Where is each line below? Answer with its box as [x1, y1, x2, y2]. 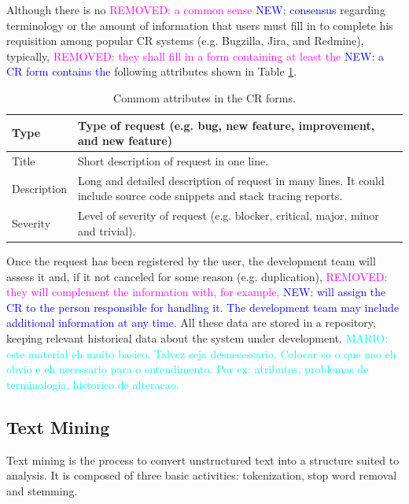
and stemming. [6, 482, 78, 498]
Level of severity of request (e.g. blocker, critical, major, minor [77, 207, 379, 224]
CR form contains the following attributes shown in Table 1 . [6, 63, 297, 80]
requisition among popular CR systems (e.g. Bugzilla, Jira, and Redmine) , [6, 32, 364, 49]
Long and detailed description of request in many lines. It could [77, 172, 385, 188]
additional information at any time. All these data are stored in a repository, [6, 314, 376, 331]
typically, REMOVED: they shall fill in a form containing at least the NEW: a [6, 47, 384, 64]
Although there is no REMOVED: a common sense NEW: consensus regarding [6, 2, 385, 17]
